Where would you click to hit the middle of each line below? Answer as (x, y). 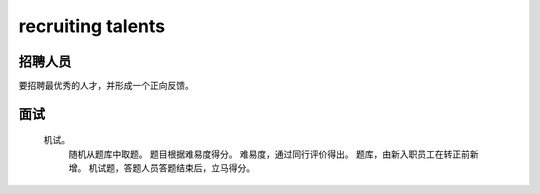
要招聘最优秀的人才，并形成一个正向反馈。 (106, 86)
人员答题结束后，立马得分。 (197, 168)
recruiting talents (91, 26)
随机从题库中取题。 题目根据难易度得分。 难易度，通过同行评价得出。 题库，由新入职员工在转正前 (269, 154)
